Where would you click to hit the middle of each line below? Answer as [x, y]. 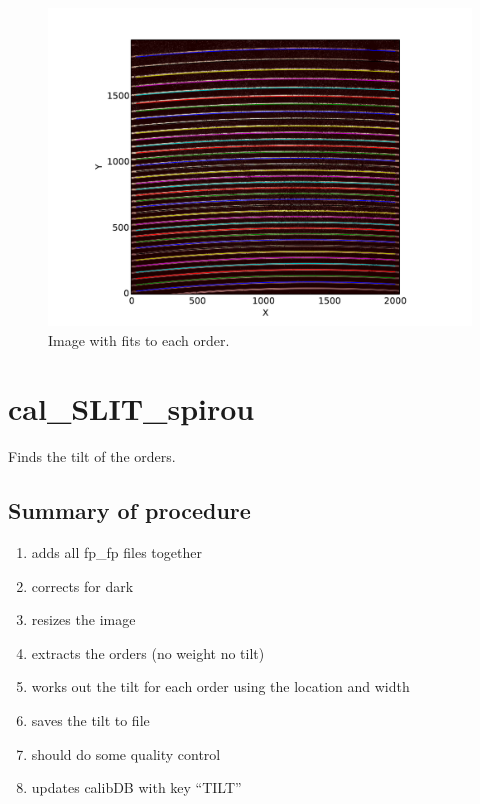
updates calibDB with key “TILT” [136, 787]
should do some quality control [126, 753]
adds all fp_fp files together [116, 552]
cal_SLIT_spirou [131, 408]
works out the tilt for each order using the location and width [220, 686]
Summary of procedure [129, 510]
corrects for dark [82, 585]
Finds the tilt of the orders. [92, 456]
